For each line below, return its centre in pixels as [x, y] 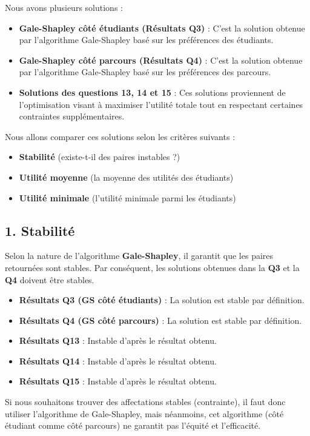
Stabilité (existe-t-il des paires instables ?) [100, 157]
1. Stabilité [40, 230]
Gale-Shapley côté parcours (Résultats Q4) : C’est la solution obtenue [161, 60]
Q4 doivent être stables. [50, 279]
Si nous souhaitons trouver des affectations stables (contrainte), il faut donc [145, 402]
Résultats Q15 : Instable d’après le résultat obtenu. [118, 381]
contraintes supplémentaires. [72, 116]
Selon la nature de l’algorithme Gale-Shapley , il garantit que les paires [139, 256]
